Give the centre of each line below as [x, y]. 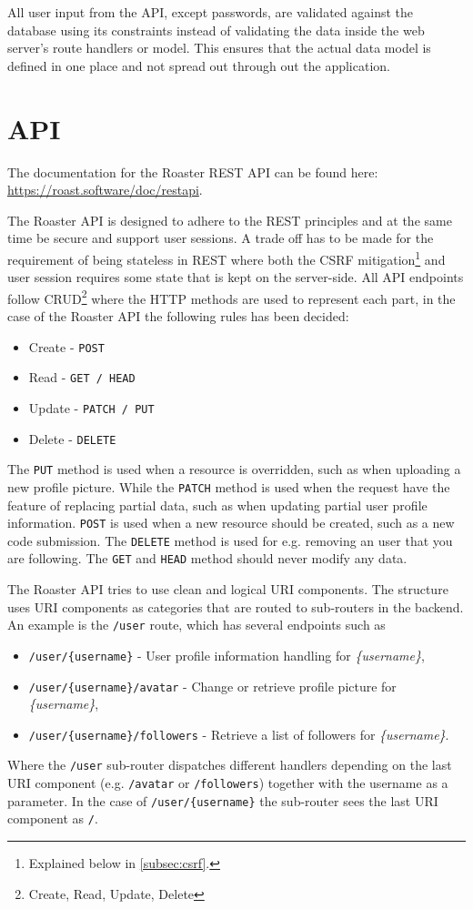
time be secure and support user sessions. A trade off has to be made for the [221, 238]
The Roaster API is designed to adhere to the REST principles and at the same [230, 220]
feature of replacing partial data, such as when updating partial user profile [217, 505]
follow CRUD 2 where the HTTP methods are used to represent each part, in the [231, 297]
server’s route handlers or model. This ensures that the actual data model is [219, 48]
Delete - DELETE [72, 438]
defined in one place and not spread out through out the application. [199, 65]
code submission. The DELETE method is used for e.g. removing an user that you [230, 540]
